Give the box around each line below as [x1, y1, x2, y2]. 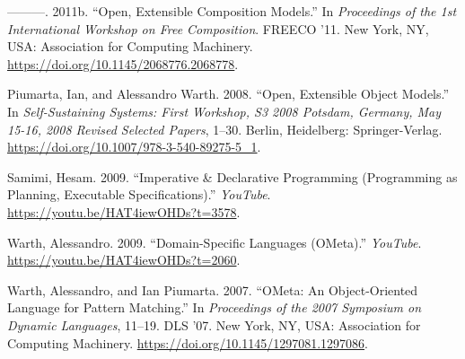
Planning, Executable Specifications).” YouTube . [7, 185, 271, 204]
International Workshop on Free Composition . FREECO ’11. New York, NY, [7, 19, 429, 38]
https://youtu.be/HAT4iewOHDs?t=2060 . [7, 250, 241, 269]
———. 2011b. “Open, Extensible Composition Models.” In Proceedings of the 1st [7, 2, 457, 20]
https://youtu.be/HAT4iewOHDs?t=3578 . [7, 202, 241, 221]
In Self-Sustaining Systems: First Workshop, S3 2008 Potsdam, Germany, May [7, 101, 442, 120]
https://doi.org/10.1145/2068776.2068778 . [7, 54, 239, 73]
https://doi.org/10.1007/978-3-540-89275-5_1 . [7, 137, 261, 156]
